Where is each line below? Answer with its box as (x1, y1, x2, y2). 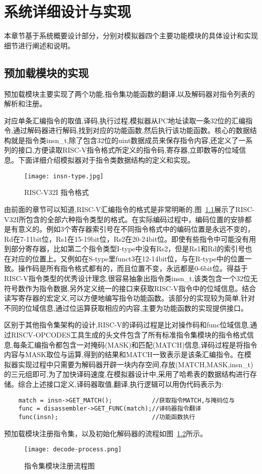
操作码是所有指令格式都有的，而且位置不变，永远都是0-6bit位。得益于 (18, 263, 248, 274)
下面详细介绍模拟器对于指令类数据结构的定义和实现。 (18, 155, 194, 165)
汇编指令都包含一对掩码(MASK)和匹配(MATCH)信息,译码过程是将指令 (27, 339, 257, 350)
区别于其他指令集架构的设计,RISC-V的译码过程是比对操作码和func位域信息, (4, 319, 250, 330)
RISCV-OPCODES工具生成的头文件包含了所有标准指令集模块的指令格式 (11, 329, 247, 340)
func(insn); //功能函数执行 (18, 413, 195, 421)
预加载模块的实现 (4, 64, 89, 80)
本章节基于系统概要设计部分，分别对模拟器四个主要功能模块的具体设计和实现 (4, 30, 258, 41)
